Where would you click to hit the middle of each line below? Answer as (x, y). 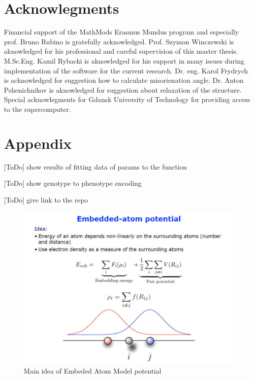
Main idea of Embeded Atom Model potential (93, 370)
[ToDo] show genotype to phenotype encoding (73, 183)
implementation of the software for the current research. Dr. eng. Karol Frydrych (126, 70)
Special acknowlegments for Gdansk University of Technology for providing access (127, 99)
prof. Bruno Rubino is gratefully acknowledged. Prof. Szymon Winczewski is (119, 41)
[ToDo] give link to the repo (46, 199)
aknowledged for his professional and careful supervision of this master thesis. (121, 51)
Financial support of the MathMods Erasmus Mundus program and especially (122, 32)
